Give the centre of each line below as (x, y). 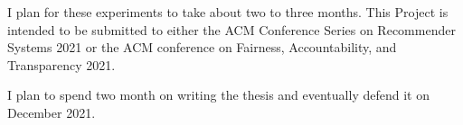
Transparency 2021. (61, 64)
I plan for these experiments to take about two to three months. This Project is (228, 12)
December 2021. (52, 112)
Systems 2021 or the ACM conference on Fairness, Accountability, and (202, 47)
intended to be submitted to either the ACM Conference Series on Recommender (231, 29)
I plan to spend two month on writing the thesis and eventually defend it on (218, 95)
